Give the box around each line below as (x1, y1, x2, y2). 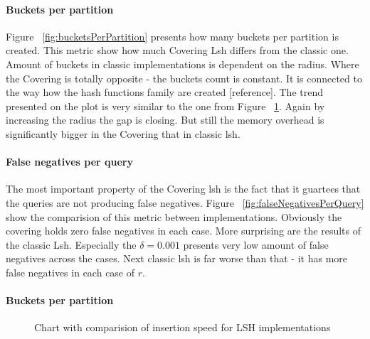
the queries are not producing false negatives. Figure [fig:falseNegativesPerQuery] (6, 195, 364, 210)
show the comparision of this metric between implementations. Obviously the (6, 209, 342, 224)
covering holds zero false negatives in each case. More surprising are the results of (6, 223, 361, 238)
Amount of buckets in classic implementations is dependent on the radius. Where (6, 56, 359, 71)
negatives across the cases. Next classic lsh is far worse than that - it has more (6, 251, 348, 266)
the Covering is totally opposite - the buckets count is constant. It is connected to (6, 70, 362, 85)
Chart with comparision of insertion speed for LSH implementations (34, 320, 331, 335)
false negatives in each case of (6, 264, 135, 279)
